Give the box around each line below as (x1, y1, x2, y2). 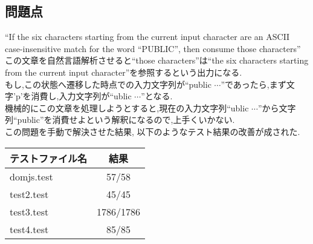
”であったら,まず (221, 77, 286, 90)
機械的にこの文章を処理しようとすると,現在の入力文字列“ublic (5, 101, 249, 114)
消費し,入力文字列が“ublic (31, 90, 132, 102)
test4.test (10, 222, 49, 236)
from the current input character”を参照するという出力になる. (5, 65, 242, 78)
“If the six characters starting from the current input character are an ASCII (5, 30, 290, 43)
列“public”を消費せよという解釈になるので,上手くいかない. (5, 113, 235, 126)
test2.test (10, 186, 49, 201)
